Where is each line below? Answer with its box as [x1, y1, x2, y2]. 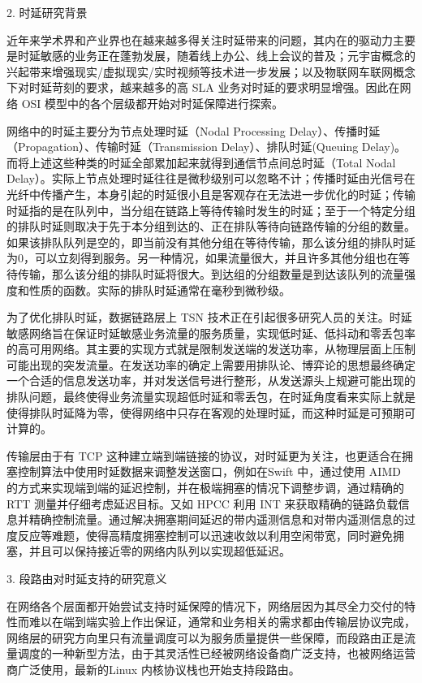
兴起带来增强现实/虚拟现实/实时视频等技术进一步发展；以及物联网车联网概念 [6, 63, 416, 80]
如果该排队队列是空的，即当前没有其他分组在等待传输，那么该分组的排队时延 [6, 233, 416, 250]
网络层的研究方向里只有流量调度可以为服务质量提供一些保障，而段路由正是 [6, 629, 404, 646]
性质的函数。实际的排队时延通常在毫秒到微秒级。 [28, 281, 291, 298]
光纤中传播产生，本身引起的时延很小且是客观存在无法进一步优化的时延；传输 [6, 185, 416, 202]
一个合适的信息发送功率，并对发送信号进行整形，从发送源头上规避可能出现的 [6, 372, 416, 389]
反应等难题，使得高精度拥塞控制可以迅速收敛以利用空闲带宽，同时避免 [17, 526, 393, 543]
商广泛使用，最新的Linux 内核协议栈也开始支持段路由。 [6, 660, 300, 677]
